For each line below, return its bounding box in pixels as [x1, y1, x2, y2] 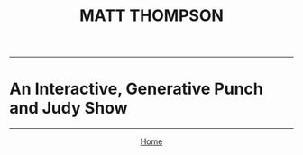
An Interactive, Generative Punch [9, 78, 264, 99]
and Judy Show [9, 98, 128, 118]
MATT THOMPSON [79, 5, 224, 26]
